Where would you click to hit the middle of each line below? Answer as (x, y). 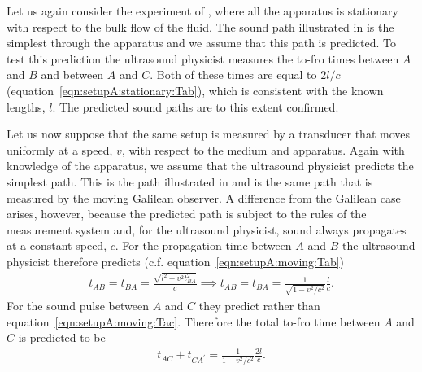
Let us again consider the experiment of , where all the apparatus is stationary (202, 11)
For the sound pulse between (78, 305)
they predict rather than (259, 305)
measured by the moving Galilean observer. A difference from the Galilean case (204, 197)
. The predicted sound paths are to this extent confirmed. (196, 106)
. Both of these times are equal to (233, 74)
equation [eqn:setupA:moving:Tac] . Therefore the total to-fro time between (194, 321)
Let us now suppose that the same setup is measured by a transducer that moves (208, 134)
